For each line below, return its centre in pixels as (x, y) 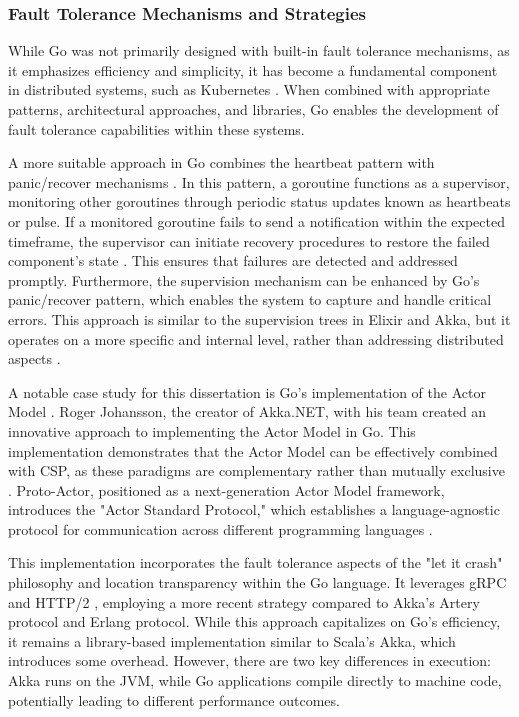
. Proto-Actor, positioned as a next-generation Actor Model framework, (226, 489)
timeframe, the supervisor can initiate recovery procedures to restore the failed (249, 240)
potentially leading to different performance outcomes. (174, 699)
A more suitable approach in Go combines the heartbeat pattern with (221, 162)
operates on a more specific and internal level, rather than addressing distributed (256, 338)
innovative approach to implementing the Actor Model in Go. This (212, 430)
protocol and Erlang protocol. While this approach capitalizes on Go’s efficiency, (254, 621)
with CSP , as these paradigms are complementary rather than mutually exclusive (256, 470)
